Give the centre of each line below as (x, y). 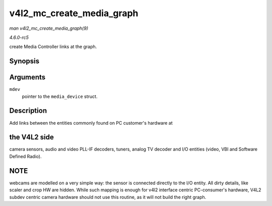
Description (28, 111)
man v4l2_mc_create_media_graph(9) (49, 28)
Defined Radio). (25, 156)
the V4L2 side (31, 137)
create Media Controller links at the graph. (53, 47)
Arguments (27, 78)
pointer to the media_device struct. (60, 96)
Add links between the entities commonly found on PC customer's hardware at (91, 123)
